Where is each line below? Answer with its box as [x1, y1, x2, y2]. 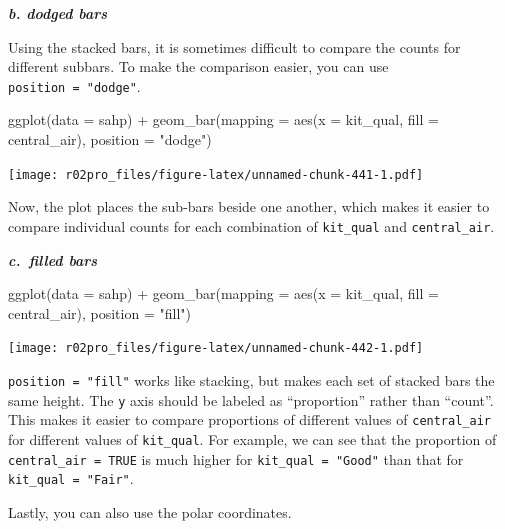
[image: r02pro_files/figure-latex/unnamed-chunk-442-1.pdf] [8, 341, 424, 356]
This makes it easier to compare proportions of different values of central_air [8, 409, 491, 430]
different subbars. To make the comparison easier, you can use [8, 56, 389, 77]
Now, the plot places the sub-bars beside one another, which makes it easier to [8, 196, 490, 217]
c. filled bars [8, 249, 98, 270]
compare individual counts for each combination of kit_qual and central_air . [8, 215, 495, 236]
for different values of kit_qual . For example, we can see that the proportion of [8, 428, 497, 449]
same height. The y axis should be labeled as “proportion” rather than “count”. [8, 389, 494, 410]
